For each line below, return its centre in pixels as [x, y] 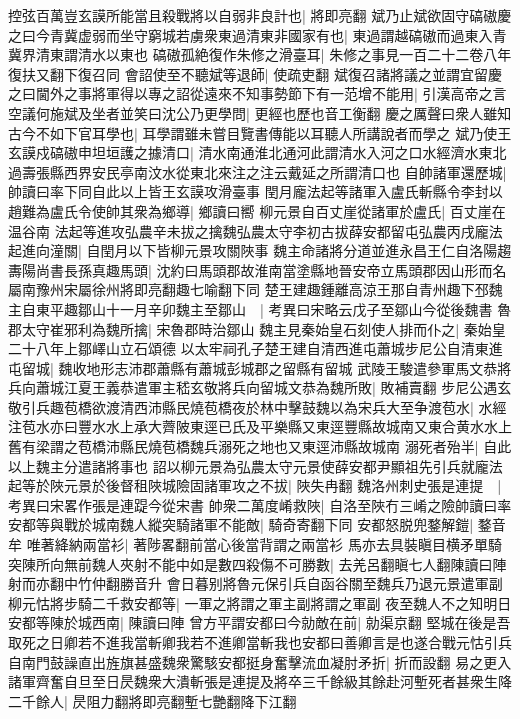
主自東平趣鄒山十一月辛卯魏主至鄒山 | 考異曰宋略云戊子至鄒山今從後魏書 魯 [260, 308]
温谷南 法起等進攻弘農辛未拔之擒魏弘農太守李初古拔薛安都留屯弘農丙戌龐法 [255, 230]
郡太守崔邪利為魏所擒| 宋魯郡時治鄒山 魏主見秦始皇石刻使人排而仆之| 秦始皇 [257, 328]
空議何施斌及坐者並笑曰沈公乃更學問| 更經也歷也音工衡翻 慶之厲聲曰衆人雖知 [260, 112]
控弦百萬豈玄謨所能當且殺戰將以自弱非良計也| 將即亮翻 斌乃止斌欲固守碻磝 [253, 15]
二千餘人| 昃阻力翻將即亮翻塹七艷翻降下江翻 [152, 700]
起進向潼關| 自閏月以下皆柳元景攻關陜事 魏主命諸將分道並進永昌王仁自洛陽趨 [260, 250]
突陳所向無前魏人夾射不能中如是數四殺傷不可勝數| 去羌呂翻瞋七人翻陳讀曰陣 [257, 563]
